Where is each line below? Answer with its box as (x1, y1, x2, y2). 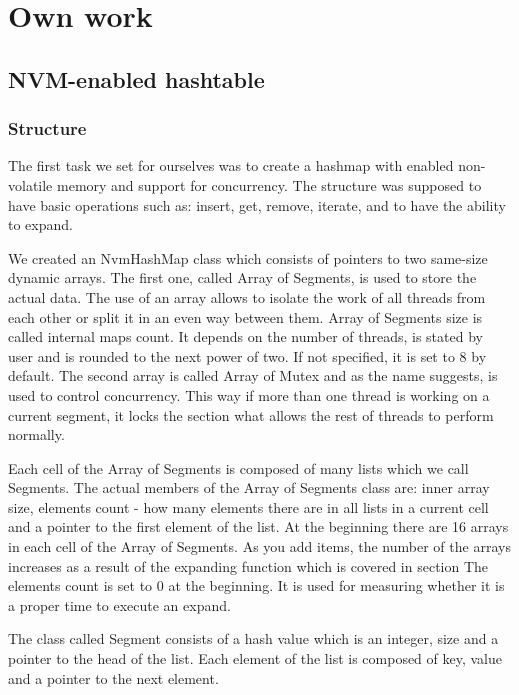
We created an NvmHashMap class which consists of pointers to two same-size (8, 247, 488, 268)
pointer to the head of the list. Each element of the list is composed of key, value (8, 648, 503, 669)
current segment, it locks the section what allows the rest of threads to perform (8, 404, 494, 425)
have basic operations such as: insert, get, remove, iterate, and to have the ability (8, 194, 506, 215)
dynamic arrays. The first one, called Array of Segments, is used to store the (8, 267, 477, 288)
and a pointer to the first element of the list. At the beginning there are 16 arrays (8, 516, 509, 537)
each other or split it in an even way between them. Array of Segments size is (8, 306, 483, 327)
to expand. (8, 214, 73, 235)
